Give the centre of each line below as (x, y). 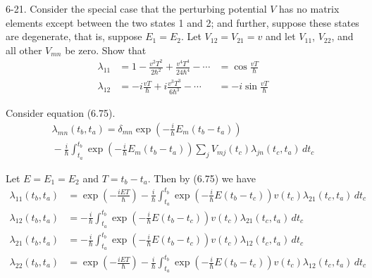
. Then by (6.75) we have (201, 178)
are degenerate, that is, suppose (74, 36)
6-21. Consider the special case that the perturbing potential (136, 8)
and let (280, 36)
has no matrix (309, 8)
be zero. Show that (106, 50)
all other (24, 50)
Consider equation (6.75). (61, 113)
